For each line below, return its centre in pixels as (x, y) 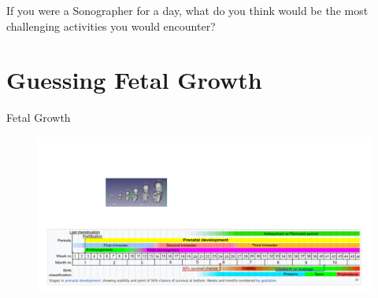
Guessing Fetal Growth (134, 80)
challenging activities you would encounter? (111, 26)
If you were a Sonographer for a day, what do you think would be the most (187, 10)
